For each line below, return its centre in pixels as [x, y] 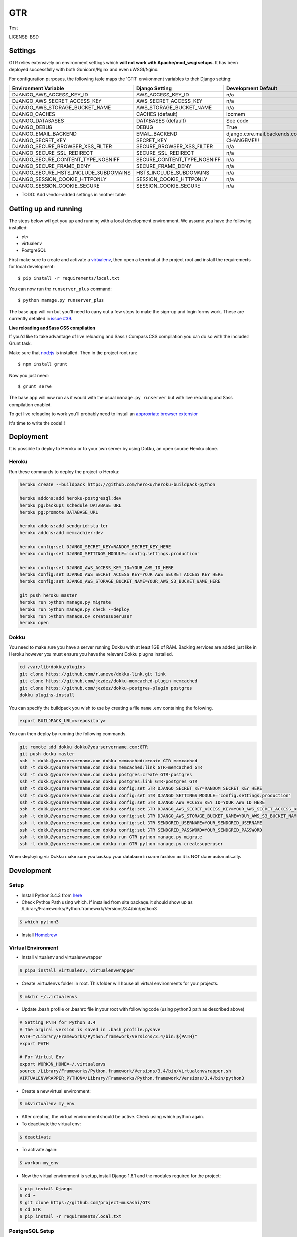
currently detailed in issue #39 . [41, 319]
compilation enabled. [30, 404]
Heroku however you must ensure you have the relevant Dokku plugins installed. [91, 654]
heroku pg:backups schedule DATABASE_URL [71, 505]
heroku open [34, 623]
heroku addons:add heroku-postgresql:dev [71, 498]
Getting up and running [46, 209]
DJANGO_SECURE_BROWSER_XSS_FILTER [62, 147]
